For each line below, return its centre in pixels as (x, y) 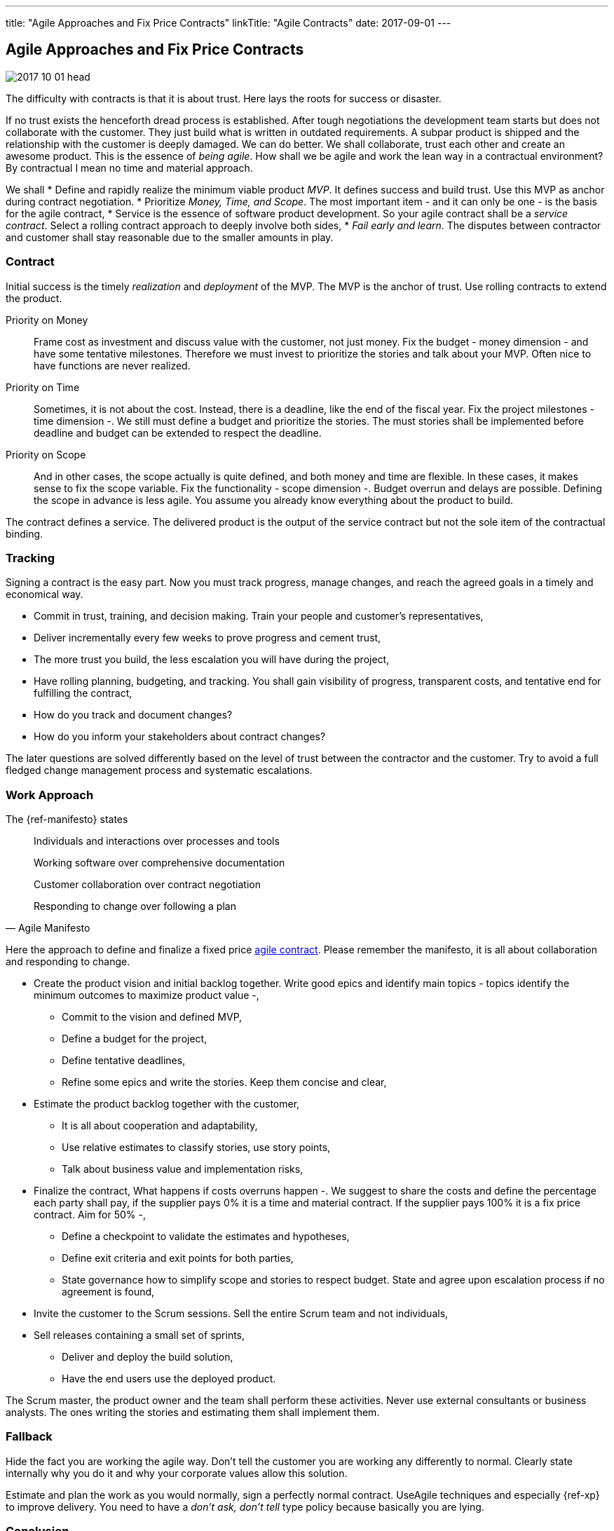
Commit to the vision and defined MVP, (152, 1017)
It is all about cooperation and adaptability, (160, 1126)
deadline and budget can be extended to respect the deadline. (178, 433)
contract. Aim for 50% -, (90, 1215)
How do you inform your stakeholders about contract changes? (180, 737)
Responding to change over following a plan (135, 906)
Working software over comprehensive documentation (159, 863)
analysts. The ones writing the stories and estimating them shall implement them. (193, 1413)
